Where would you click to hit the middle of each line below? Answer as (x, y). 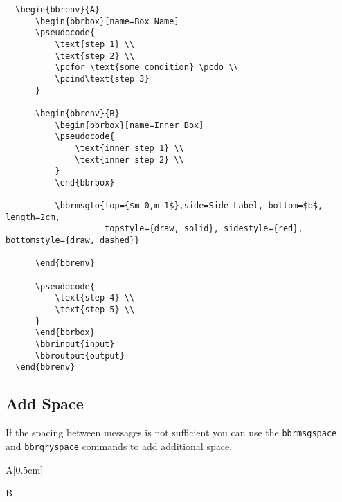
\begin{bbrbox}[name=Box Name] (107, 21)
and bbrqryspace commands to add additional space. (119, 446)
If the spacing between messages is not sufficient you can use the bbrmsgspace (171, 432)
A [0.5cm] (25, 469)
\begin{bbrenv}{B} (77, 113)
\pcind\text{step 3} (102, 79)
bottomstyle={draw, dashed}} (73, 241)
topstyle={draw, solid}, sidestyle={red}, (204, 229)
